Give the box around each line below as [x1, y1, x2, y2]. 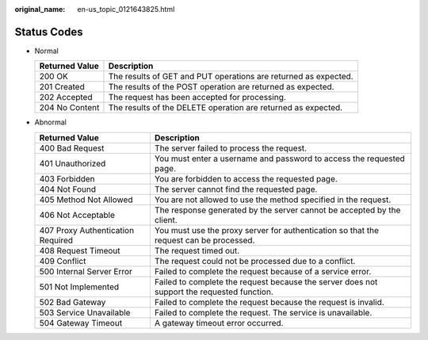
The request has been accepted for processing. [108, 92, 287, 103]
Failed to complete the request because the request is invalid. [155, 296, 384, 308]
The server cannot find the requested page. [155, 183, 318, 194]
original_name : [14, 5, 66, 13]
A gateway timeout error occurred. [155, 317, 284, 328]
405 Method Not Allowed [39, 194, 133, 205]
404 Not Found [39, 183, 97, 194]
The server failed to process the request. [155, 143, 308, 154]
